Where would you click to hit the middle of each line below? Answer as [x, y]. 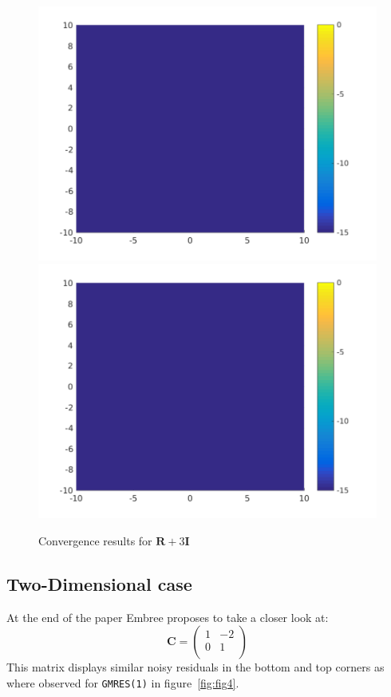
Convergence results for [95, 540]
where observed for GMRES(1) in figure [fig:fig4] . [123, 682]
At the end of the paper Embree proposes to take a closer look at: [168, 617]
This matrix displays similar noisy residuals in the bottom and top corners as [195, 667]
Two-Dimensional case [99, 583]
